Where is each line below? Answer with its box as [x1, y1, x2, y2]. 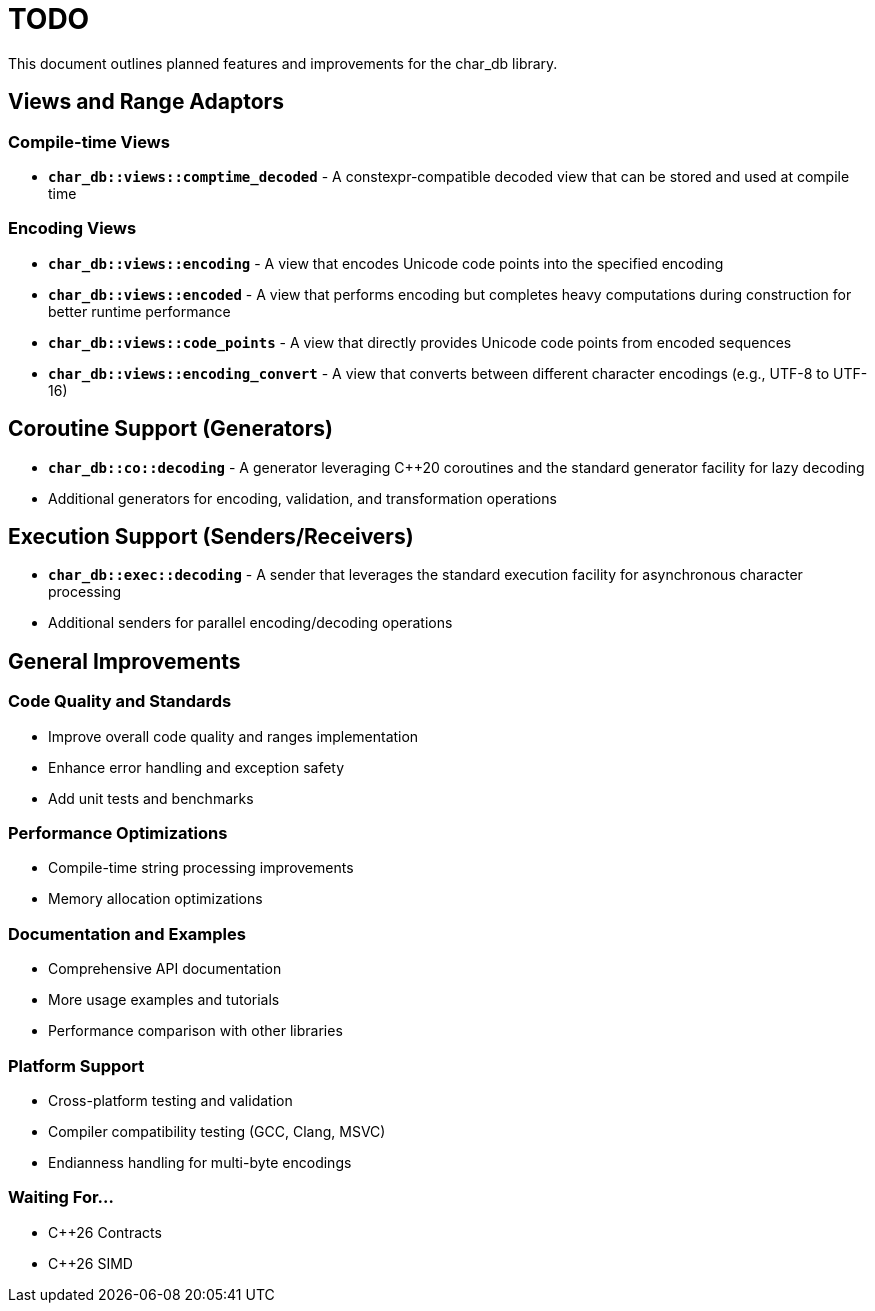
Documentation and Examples [8, 923, 246, 944]
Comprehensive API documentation [48, 960, 282, 978]
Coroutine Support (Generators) [8, 416, 333, 442]
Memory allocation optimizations [48, 890, 263, 908]
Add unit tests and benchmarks [48, 789, 254, 807]
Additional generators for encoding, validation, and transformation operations [48, 489, 557, 507]
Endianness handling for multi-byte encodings [48, 1153, 352, 1171]
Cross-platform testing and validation [48, 1091, 293, 1109]
